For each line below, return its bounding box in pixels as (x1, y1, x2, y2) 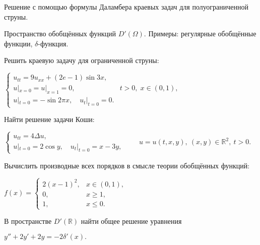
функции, (4, 38, 33, 48)
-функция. (38, 38, 69, 48)
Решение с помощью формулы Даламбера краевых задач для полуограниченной (4, 2, 249, 12)
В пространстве (4, 216, 52, 226)
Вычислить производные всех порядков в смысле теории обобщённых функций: (4, 160, 250, 170)
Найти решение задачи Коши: (4, 114, 95, 125)
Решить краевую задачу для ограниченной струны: (4, 55, 159, 66)
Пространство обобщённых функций (4, 28, 116, 39)
